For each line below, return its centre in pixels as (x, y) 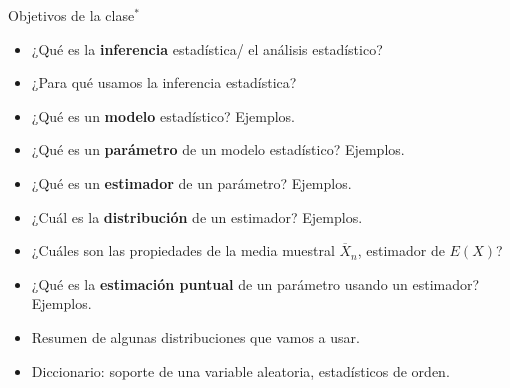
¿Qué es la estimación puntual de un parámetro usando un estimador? (255, 283)
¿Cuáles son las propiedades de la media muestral (183, 250)
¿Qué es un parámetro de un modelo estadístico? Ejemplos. (218, 149)
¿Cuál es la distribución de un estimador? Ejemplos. (197, 216)
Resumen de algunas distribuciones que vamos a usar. (195, 336)
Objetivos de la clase (71, 15)
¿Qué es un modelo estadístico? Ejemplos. (163, 115)
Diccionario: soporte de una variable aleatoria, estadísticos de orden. (240, 370)
